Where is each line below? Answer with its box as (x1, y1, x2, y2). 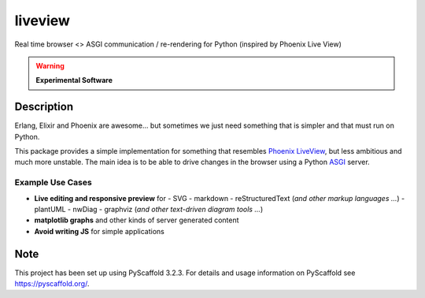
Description (14, 100, 74, 114)
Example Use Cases (14, 177, 92, 188)
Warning (35, 61, 65, 70)
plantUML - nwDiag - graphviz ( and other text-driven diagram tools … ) (34, 204, 264, 214)
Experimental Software (35, 76, 113, 85)
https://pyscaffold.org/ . (14, 279, 90, 289)
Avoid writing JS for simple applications (34, 226, 165, 236)
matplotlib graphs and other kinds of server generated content (34, 215, 239, 225)
